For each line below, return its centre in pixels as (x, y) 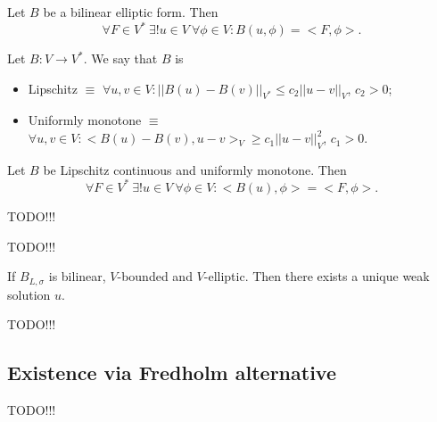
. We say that (120, 58)
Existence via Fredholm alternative (172, 372)
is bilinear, (77, 276)
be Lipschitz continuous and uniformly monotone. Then (195, 169)
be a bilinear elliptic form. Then (131, 12)
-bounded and (155, 276)
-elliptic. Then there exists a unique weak (317, 276)
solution (29, 294)
